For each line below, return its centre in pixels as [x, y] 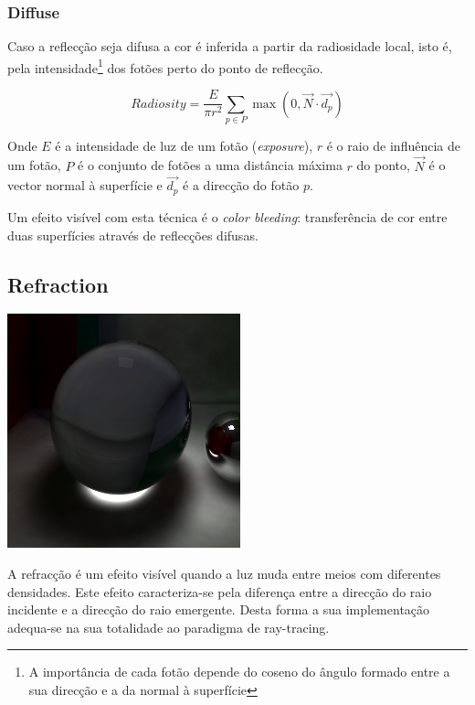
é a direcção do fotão [241, 185]
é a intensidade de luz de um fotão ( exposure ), [184, 145]
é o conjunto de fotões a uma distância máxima [210, 165]
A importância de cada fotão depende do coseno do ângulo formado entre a [239, 672]
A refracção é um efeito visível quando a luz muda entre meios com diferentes [224, 573]
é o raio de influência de [393, 145]
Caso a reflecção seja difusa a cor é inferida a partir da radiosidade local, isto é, [230, 46]
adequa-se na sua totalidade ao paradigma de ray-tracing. [169, 627]
